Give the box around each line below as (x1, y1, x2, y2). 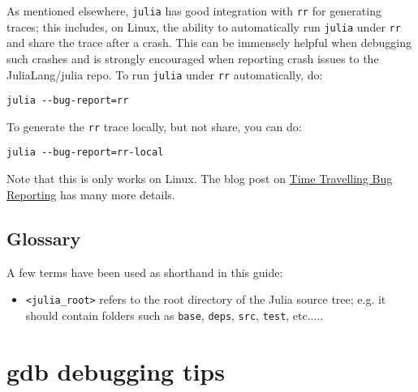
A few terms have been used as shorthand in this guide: (6, 263, 283, 280)
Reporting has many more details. (6, 185, 175, 202)
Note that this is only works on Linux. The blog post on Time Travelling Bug (6, 170, 393, 187)
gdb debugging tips (6, 354, 225, 387)
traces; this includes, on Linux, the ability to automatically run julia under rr (6, 18, 401, 35)
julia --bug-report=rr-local (6, 147, 164, 159)
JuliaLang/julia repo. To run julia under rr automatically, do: (6, 66, 323, 83)
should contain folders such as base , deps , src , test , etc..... (25, 306, 324, 323)
